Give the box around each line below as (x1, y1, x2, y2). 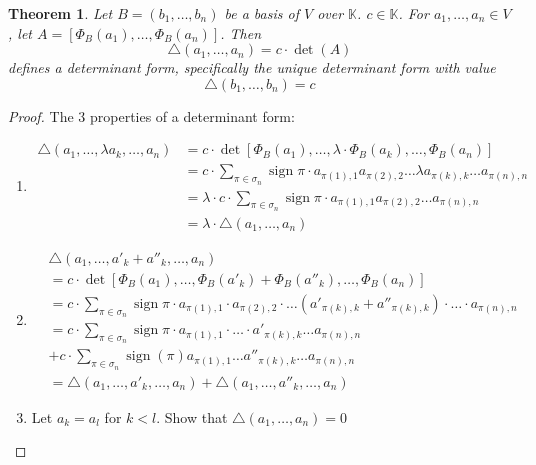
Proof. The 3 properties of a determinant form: (8, 105, 295, 126)
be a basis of (224, 3, 299, 23)
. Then (220, 22, 262, 43)
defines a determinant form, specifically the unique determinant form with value (8, 57, 496, 78)
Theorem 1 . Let (8, 3, 113, 23)
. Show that (156, 406, 228, 427)
